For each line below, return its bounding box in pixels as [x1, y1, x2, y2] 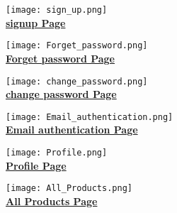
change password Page [6, 87, 117, 102]
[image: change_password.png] [6, 76, 148, 87]
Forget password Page [6, 50, 115, 65]
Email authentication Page [6, 122, 138, 137]
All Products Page [6, 193, 98, 208]
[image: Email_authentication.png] [6, 111, 173, 122]
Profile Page [6, 158, 67, 173]
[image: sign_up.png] [6, 5, 108, 15]
